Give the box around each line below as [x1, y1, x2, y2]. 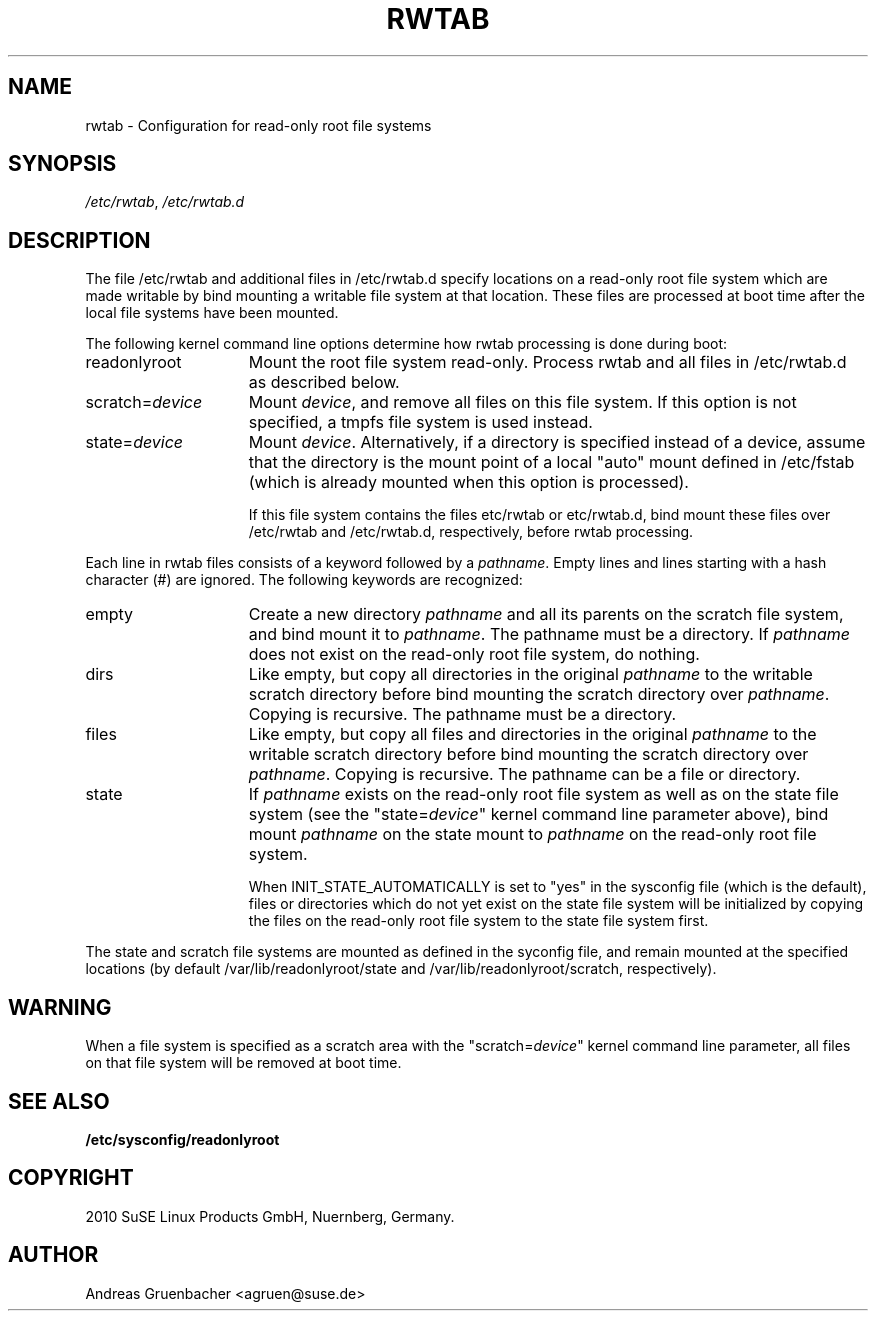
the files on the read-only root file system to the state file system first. [248, 912, 709, 930]
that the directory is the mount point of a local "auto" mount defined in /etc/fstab [248, 452, 855, 473]
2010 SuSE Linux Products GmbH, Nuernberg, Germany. [85, 1207, 455, 1225]
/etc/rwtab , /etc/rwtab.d [85, 193, 245, 211]
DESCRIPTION [8, 227, 151, 253]
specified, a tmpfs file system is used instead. [248, 412, 593, 433]
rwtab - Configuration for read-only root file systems [85, 116, 432, 134]
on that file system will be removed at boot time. [85, 1054, 402, 1072]
